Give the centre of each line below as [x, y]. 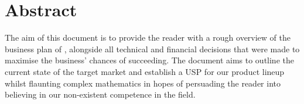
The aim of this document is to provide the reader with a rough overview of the [148, 37]
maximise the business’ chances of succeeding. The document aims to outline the [149, 60]
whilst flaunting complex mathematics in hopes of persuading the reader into [143, 83]
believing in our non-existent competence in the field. [100, 94]
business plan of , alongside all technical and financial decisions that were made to [152, 49]
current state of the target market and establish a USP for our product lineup [145, 71]
